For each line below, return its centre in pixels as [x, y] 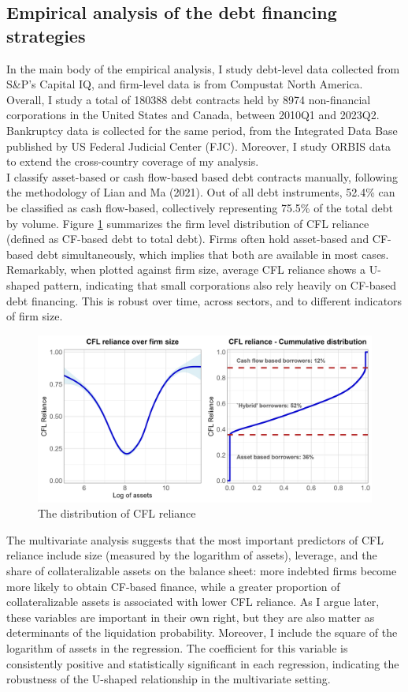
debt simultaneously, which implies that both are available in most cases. [213, 254]
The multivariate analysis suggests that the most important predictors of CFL [195, 539]
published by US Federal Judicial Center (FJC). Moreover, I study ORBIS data [199, 146]
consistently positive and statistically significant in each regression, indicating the [203, 663]
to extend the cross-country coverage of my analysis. [133, 161]
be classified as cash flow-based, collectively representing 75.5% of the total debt [200, 207]
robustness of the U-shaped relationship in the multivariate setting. [169, 679]
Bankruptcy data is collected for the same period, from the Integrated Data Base [202, 130]
